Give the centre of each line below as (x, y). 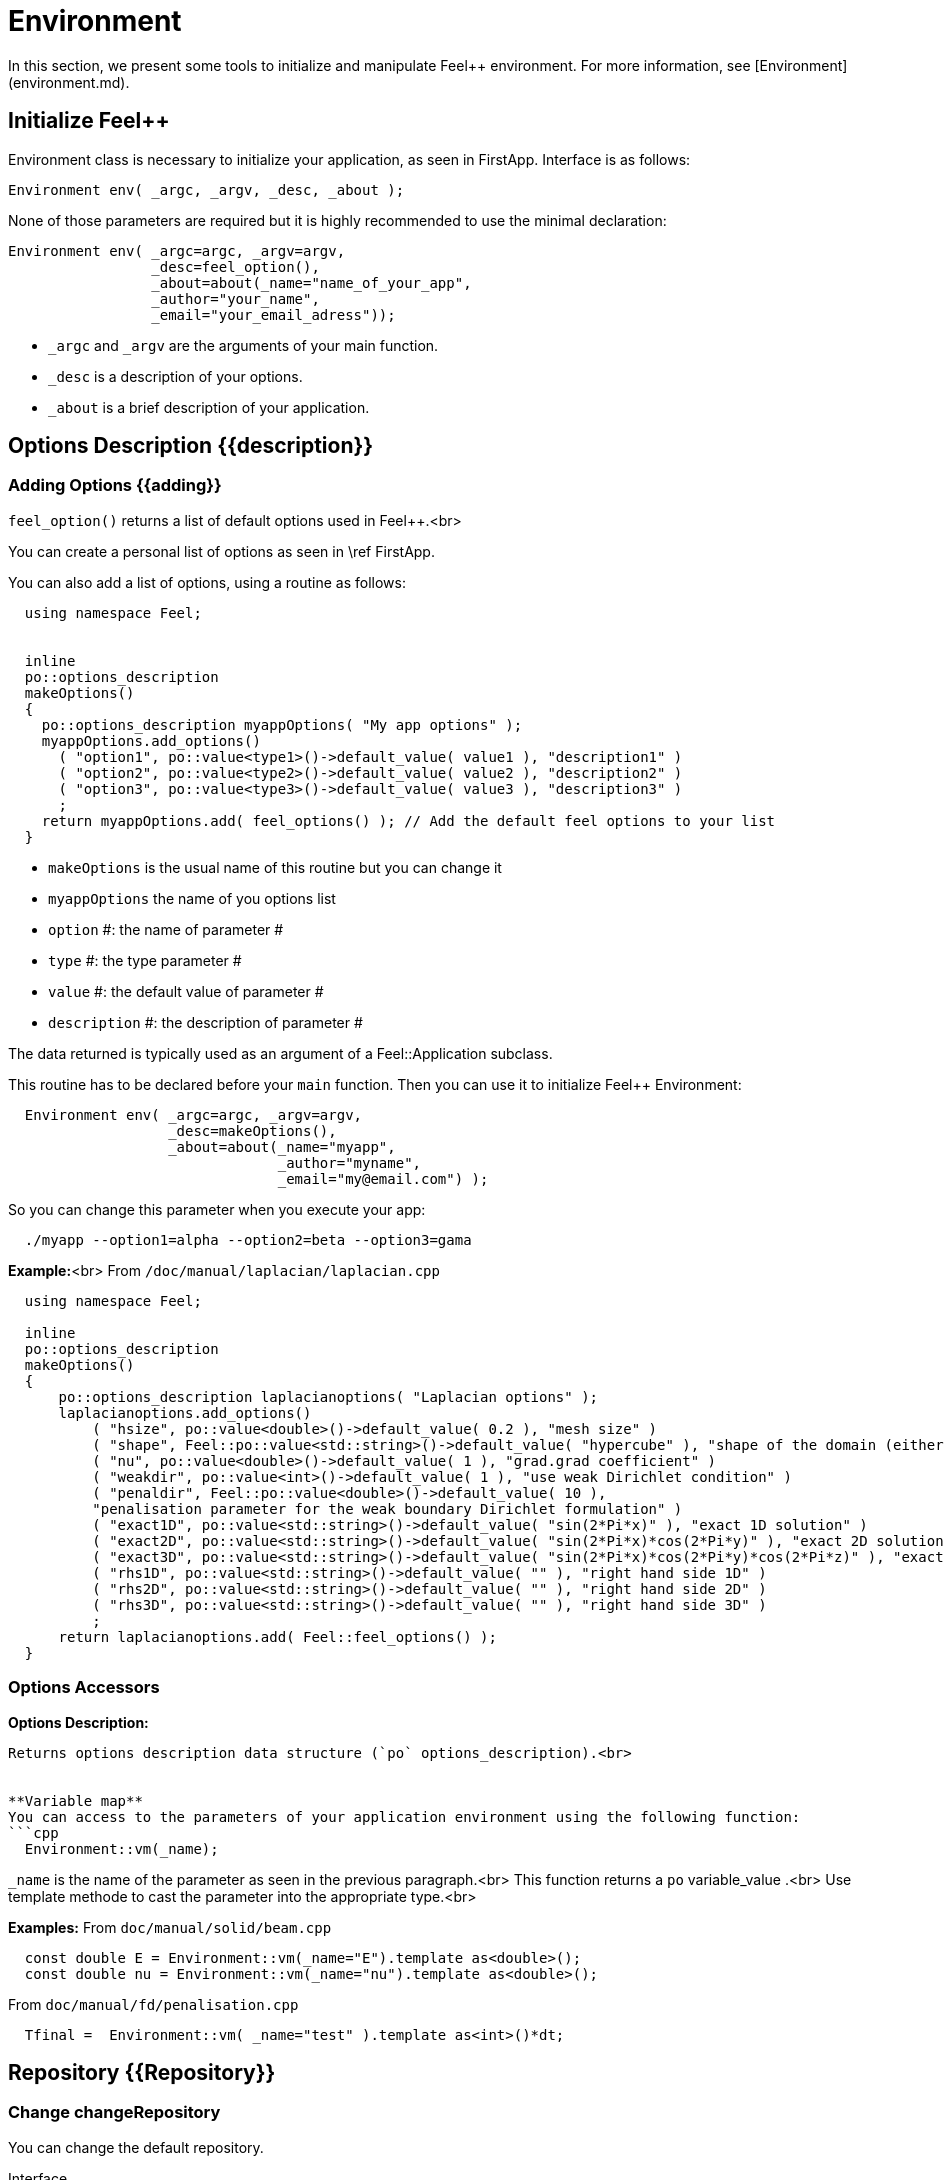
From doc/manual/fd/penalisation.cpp (153, 2004)
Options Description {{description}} (191, 446)
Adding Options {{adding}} (115, 485)
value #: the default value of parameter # (186, 991)
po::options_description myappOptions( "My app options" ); (282, 724)
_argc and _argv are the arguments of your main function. (243, 345)
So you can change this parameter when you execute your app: (217, 1209)
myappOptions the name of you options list (192, 898)
